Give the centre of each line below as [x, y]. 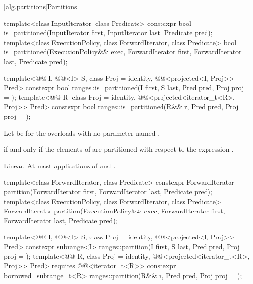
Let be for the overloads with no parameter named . [82, 132]
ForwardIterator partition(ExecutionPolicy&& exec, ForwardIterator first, [115, 211]
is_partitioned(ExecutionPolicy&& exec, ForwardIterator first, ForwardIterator [123, 52]
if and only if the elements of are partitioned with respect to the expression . [119, 149]
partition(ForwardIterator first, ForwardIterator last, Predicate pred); [108, 191]
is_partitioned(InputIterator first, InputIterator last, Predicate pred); [108, 33]
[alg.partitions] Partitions [41, 6]
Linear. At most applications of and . [60, 165]
